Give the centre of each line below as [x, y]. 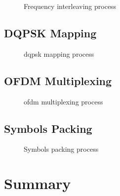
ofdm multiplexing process [63, 101]
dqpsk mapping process [59, 53]
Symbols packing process [61, 149]
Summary [38, 183]
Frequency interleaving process [70, 6]
